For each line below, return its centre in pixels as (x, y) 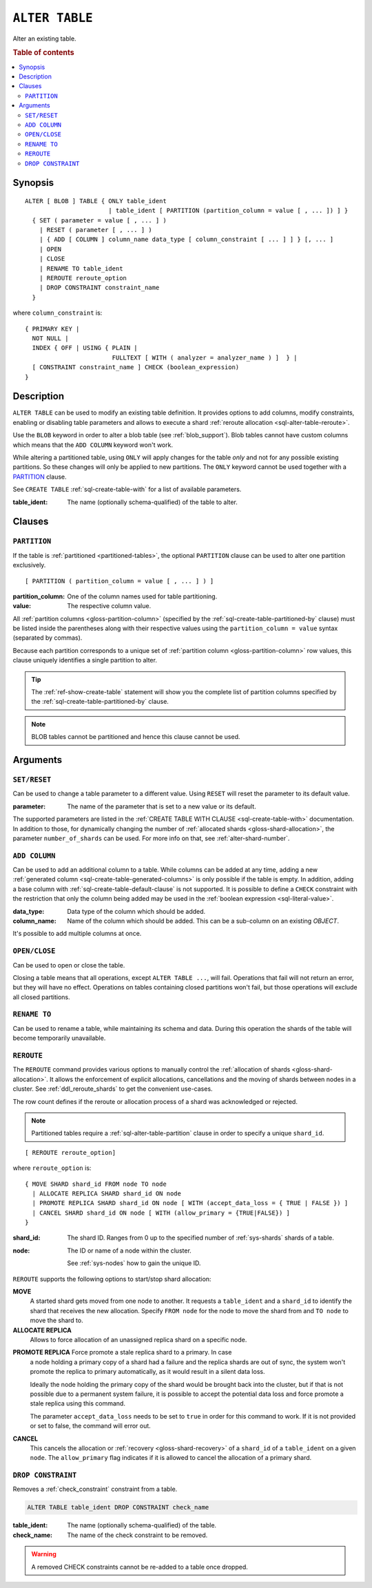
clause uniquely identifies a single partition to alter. (85, 660)
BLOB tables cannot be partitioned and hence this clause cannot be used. (136, 737)
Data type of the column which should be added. (136, 911)
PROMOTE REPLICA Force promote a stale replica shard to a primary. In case (122, 1352)
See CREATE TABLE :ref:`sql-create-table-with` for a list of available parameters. (127, 490)
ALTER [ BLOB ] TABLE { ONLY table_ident (96, 201)
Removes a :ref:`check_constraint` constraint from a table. (95, 1489)
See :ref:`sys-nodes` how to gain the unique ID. (134, 1263)
